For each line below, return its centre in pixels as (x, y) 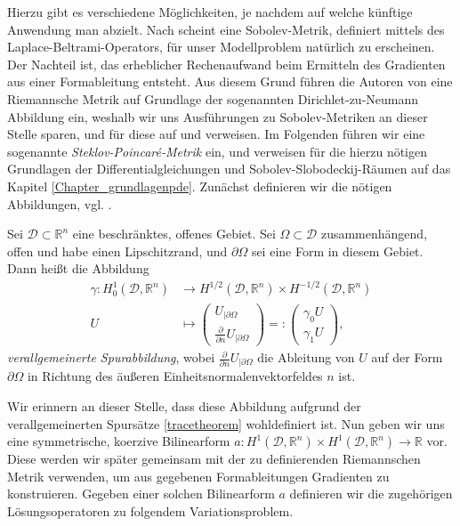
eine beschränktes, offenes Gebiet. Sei (174, 234)
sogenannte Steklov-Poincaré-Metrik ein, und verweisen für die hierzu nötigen (218, 151)
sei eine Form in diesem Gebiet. (337, 251)
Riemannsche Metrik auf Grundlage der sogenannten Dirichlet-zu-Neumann (213, 98)
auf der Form (407, 357)
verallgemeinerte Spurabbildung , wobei (111, 357)
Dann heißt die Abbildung (78, 268)
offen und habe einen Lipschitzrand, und (117, 251)
